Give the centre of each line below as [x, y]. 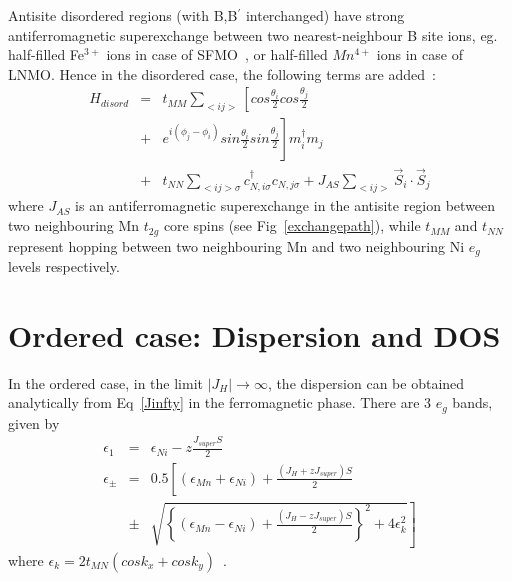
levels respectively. [64, 265]
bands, [472, 402]
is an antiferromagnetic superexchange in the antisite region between [285, 205]
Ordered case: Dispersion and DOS [254, 334]
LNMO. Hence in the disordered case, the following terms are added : [222, 73]
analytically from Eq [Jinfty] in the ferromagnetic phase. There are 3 [220, 402]
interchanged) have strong [325, 15]
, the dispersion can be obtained [366, 382]
